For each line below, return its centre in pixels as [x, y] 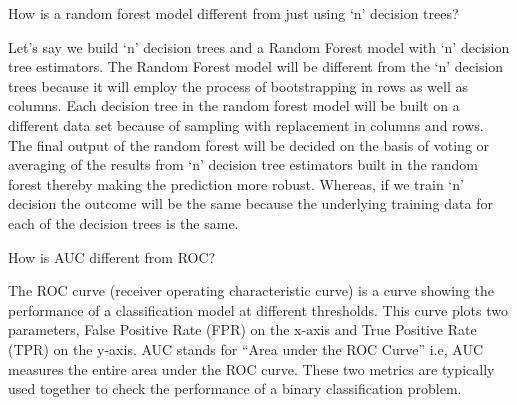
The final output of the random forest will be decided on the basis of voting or [249, 144]
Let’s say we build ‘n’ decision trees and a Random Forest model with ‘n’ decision [259, 46]
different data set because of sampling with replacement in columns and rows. [246, 124]
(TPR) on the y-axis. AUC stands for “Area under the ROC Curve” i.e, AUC [245, 348]
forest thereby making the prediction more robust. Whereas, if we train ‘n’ [236, 183]
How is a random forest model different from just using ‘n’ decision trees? [233, 13]
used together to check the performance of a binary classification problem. [235, 388]
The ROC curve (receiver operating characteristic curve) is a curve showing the [251, 290]
